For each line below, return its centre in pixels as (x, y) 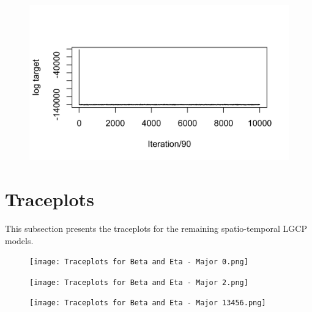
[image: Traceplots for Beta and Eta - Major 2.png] (139, 282)
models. (19, 240)
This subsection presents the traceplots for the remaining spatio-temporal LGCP (156, 228)
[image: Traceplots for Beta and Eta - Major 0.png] (139, 262)
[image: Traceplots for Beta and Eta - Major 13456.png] (148, 303)
